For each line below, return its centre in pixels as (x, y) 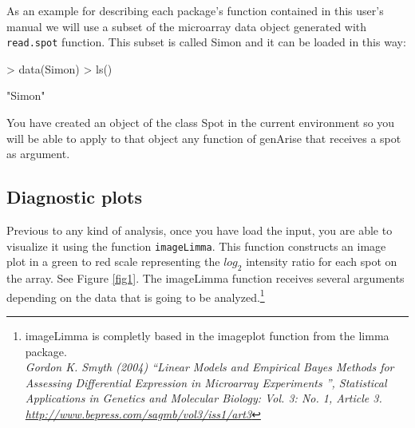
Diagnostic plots (75, 197)
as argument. (38, 154)
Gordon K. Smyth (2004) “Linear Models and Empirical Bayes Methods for (209, 367)
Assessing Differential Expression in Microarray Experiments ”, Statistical (206, 382)
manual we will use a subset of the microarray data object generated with (187, 26)
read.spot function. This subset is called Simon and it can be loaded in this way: (206, 42)
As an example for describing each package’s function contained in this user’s (195, 10)
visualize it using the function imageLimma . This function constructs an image (196, 246)
